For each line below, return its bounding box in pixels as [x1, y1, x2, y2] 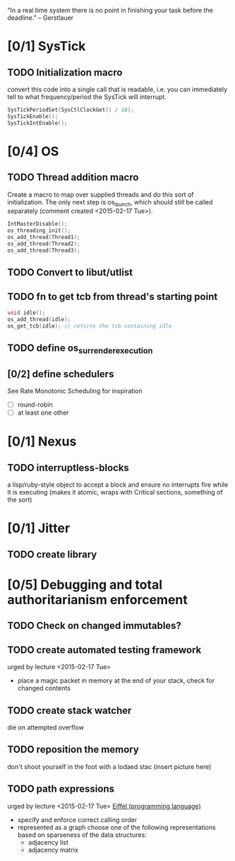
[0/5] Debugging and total [7, 577, 162, 593]
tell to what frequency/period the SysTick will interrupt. [7, 93, 167, 101]
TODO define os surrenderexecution [7, 342, 153, 356]
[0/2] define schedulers [7, 368, 114, 380]
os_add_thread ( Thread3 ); [7, 247, 80, 254]
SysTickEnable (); [7, 112, 59, 120]
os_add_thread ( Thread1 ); [7, 233, 80, 241]
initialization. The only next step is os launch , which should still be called [7, 197, 213, 208]
